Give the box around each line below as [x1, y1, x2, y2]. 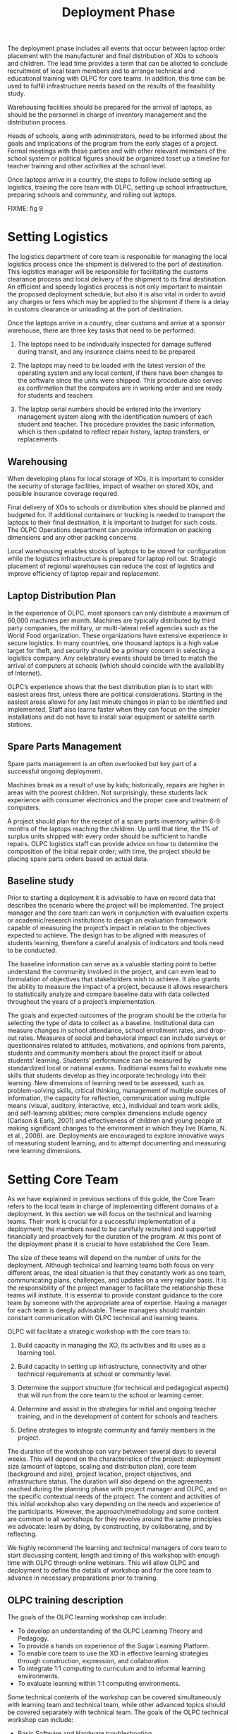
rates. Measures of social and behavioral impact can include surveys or [18, 1034, 226, 1042]
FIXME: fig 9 [7, 204, 44, 213]
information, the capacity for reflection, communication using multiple [7, 1094, 210, 1102]
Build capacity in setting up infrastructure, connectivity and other [17, 1363, 207, 1371]
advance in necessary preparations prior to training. [7, 1573, 159, 1582]
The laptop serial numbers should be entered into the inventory [17, 405, 201, 414]
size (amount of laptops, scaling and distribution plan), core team [7, 1462, 197, 1471]
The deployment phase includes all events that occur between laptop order [7, 44, 226, 53]
